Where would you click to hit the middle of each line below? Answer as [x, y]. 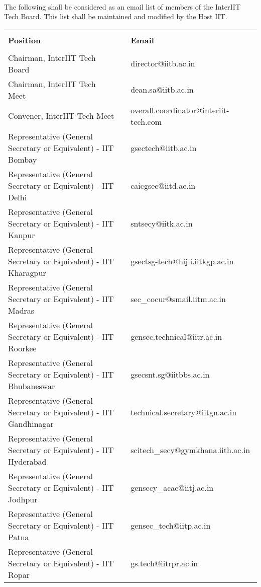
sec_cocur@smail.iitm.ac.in [178, 299]
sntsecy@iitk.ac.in [162, 223]
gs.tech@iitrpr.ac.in [164, 563]
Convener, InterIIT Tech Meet [61, 116]
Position [25, 40]
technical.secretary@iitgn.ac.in [184, 412]
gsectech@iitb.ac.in [164, 148]
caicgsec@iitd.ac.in [163, 185]
